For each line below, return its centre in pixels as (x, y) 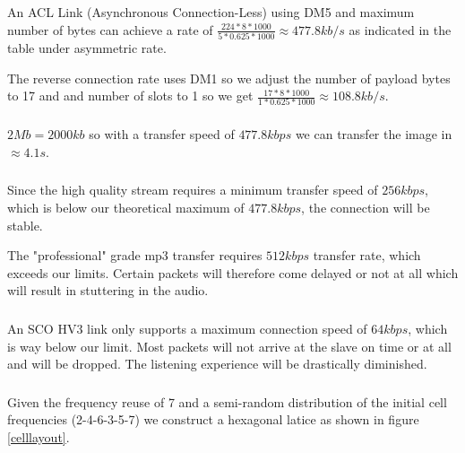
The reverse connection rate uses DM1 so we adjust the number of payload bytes (229, 78)
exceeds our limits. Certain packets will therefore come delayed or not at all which (233, 272)
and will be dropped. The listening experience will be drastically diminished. (217, 364)
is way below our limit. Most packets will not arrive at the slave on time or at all (229, 346)
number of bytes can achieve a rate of (110, 29)
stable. (25, 225)
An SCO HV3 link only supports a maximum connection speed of (187, 328)
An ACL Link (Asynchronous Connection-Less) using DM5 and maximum (211, 12)
